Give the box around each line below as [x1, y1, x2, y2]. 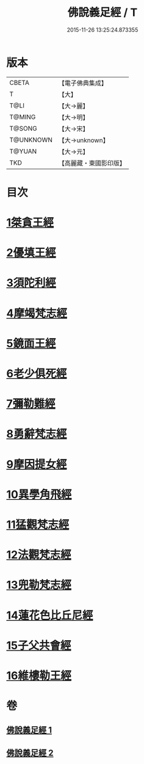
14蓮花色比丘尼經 [6, 608, 93, 622]
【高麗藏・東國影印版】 [58, 159, 126, 167]
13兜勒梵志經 [6, 578, 72, 592]
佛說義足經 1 [6, 725, 52, 735]
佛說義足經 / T [67, 5, 138, 20]
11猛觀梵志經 [6, 517, 70, 532]
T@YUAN [9, 147, 37, 156]
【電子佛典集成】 [58, 79, 108, 87]
